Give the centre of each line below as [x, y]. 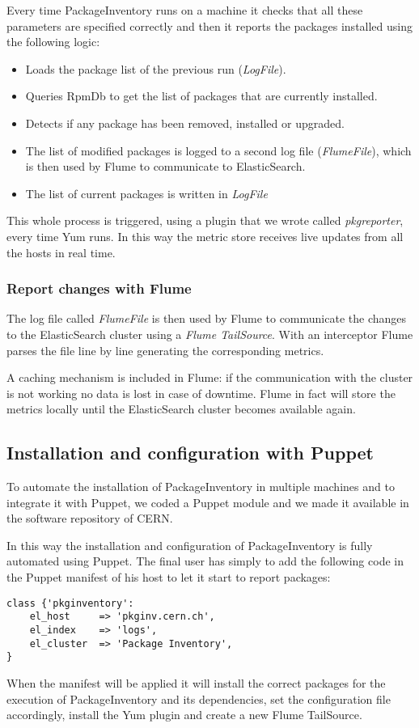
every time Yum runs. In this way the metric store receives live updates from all [205, 236]
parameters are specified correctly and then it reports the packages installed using [209, 25]
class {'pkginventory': [70, 603]
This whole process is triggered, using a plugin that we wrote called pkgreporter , [205, 220]
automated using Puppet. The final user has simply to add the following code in [205, 561]
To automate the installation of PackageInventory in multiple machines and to [201, 487]
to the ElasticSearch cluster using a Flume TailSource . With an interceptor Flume [210, 334]
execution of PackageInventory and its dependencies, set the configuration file [199, 698]
